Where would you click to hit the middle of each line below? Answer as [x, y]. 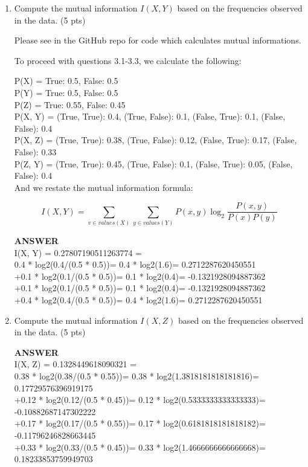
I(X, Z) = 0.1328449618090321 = [75, 364]
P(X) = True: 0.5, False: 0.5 [66, 81]
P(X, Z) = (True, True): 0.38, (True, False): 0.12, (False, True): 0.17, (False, [156, 140]
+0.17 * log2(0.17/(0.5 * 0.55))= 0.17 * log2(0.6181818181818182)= [140, 423]
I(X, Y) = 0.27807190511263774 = [78, 252]
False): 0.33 [35, 151]
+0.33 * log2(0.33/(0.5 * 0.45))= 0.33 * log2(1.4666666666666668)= [140, 447]
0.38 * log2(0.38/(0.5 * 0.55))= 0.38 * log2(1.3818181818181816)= [137, 376]
